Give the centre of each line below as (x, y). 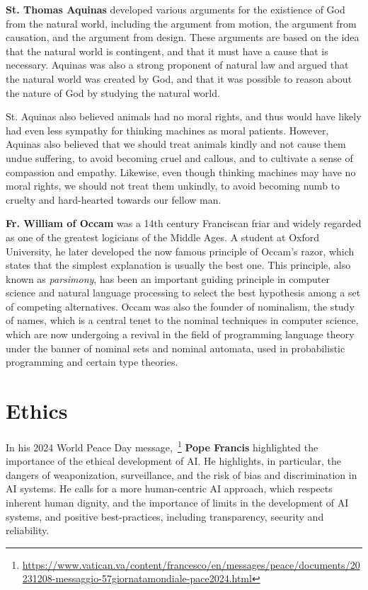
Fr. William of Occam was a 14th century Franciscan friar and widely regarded (184, 223)
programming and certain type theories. (92, 362)
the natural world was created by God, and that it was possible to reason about (179, 78)
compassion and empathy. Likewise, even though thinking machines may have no (181, 172)
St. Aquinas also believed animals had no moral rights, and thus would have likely (184, 116)
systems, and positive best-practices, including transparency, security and (165, 516)
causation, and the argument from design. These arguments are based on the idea (183, 37)
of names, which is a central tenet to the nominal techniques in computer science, (182, 320)
